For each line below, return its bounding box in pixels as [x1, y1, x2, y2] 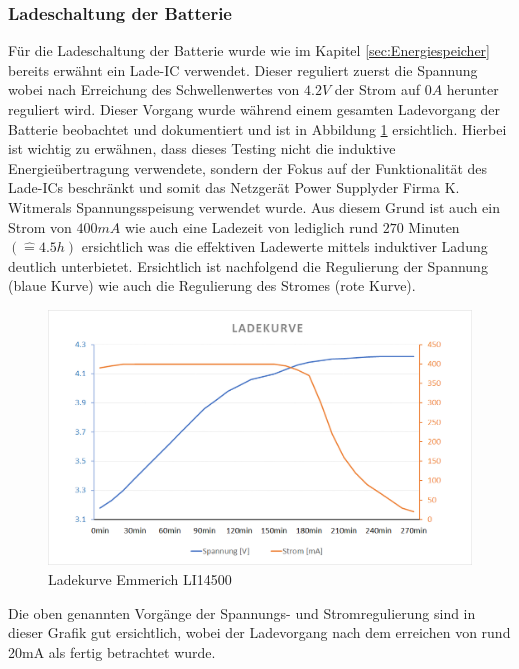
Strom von [8, 216, 72, 237]
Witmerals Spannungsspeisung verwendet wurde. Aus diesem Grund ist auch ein [8, 196, 500, 217]
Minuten [408, 216, 460, 237]
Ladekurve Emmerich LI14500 [48, 569, 232, 589]
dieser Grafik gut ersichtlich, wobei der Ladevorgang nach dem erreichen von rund [8, 622, 511, 643]
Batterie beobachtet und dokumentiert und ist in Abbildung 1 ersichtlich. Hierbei [8, 118, 507, 139]
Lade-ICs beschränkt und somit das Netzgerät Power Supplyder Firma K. [8, 177, 460, 198]
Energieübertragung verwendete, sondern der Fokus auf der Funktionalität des [8, 157, 488, 178]
